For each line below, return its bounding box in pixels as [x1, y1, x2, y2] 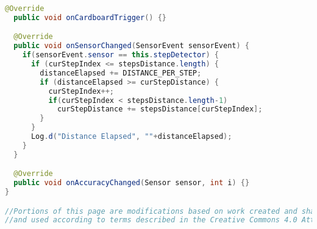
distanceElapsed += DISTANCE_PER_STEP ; [40, 68, 202, 77]
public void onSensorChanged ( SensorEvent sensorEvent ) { [13, 41, 249, 51]
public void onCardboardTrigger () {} [13, 13, 166, 22]
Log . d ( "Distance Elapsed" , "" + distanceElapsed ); [30, 132, 232, 141]
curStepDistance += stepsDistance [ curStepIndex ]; [57, 105, 263, 114]
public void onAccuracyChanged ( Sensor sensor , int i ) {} [13, 178, 250, 188]
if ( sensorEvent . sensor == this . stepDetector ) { [22, 51, 219, 60]
